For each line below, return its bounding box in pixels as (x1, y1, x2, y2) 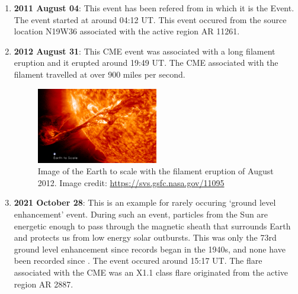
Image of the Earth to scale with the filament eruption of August (37, 165, 274, 177)
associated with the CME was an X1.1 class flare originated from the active (14, 266, 289, 278)
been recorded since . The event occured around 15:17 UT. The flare (14, 254, 262, 267)
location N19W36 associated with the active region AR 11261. (14, 25, 240, 37)
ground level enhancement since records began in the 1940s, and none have (14, 242, 286, 255)
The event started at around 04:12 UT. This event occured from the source (14, 13, 287, 25)
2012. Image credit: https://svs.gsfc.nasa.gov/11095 (37, 176, 225, 188)
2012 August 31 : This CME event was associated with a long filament (14, 44, 275, 57)
